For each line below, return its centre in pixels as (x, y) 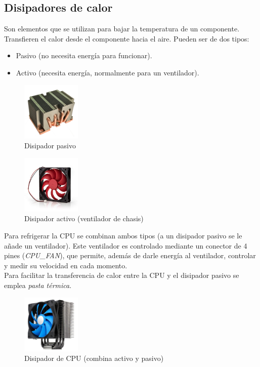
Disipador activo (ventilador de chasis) (84, 218)
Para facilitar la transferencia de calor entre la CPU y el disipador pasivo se (122, 275)
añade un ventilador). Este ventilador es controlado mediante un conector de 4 (126, 245)
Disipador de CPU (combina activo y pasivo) (94, 358)
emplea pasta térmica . (38, 285)
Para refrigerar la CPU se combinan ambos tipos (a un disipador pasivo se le (123, 235)
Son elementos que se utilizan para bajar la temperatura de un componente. (122, 29)
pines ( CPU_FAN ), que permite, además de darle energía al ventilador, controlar (130, 255)
